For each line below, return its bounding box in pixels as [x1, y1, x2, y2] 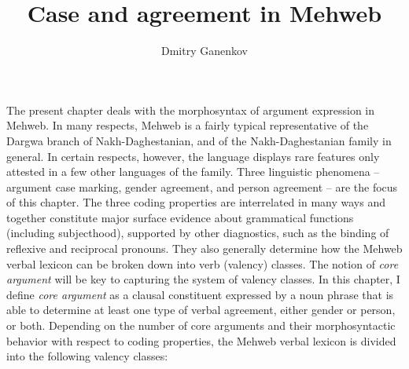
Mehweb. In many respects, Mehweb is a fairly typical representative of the [6, 117, 369, 133]
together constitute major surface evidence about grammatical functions [6, 209, 354, 225]
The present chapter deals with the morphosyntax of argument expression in [6, 101, 375, 118]
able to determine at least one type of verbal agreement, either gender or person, [6, 301, 396, 318]
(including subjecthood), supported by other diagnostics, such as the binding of [6, 225, 389, 241]
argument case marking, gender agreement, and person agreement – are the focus [6, 178, 398, 195]
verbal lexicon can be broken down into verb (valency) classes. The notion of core [6, 255, 399, 272]
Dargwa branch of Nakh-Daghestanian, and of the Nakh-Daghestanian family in [6, 132, 392, 148]
